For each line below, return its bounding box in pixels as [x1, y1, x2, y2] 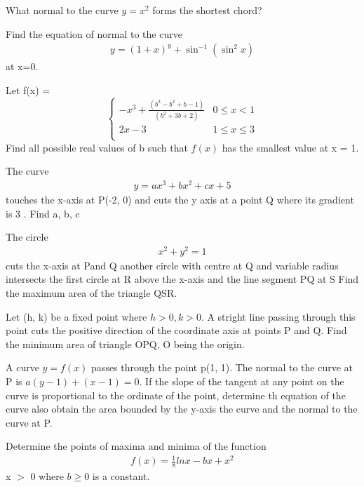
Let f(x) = [6, 82, 50, 97]
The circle [6, 229, 48, 244]
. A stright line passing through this [201, 309, 356, 323]
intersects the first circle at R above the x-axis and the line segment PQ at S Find [6, 272, 359, 286]
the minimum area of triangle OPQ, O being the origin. [6, 336, 245, 351]
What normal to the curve [6, 3, 119, 17]
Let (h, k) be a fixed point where [6, 309, 147, 323]
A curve [6, 360, 39, 375]
